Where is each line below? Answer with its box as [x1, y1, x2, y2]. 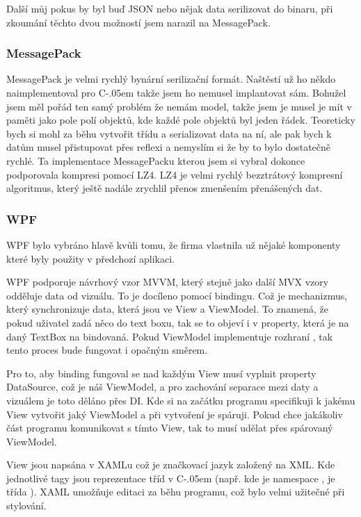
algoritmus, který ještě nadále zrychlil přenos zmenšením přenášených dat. [6, 181, 323, 195]
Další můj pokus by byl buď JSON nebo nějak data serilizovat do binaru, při [6, 1, 333, 15]
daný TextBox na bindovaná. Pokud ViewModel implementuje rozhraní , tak [6, 329, 333, 343]
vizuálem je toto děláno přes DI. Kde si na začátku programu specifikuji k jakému [6, 393, 355, 407]
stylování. [6, 498, 47, 513]
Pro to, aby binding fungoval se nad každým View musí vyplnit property [6, 366, 316, 380]
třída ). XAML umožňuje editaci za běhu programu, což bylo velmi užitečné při [6, 484, 345, 499]
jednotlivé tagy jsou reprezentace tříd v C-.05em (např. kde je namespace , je [6, 470, 335, 485]
